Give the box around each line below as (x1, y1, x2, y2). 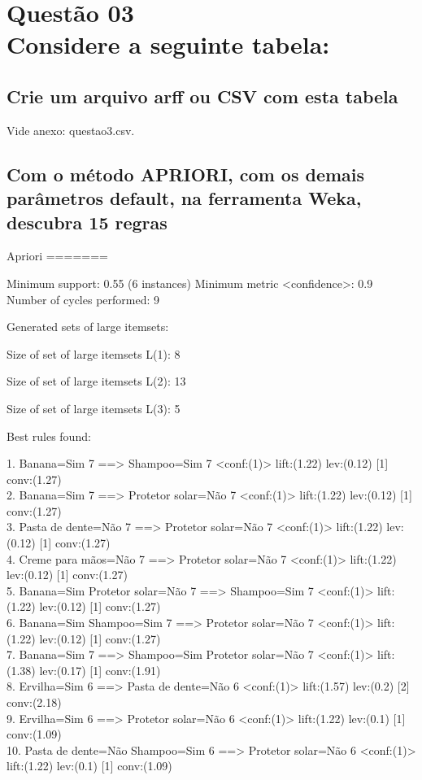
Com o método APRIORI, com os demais (7, 161, 365, 186)
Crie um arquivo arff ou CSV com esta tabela (7, 83, 398, 108)
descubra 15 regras (7, 209, 167, 234)
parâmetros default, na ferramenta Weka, (7, 185, 362, 211)
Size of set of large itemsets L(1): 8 (7, 345, 181, 362)
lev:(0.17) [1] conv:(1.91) (39, 661, 161, 678)
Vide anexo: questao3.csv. (7, 121, 135, 138)
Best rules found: (7, 427, 91, 444)
